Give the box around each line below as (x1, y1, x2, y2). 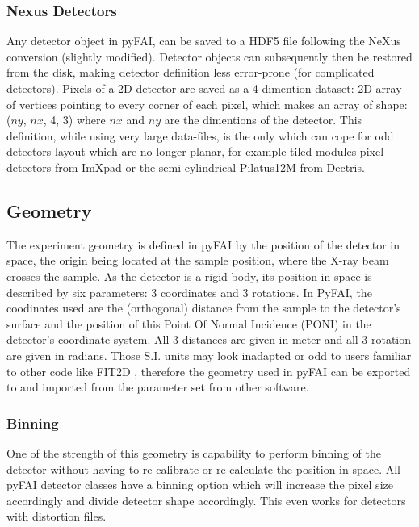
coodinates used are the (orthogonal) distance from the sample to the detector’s (6, 299, 401, 316)
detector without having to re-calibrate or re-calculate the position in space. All (6, 460, 401, 477)
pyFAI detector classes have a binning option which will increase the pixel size (6, 476, 393, 493)
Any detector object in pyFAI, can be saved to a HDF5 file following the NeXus (6, 32, 401, 49)
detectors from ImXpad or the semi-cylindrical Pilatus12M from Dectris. (6, 158, 365, 175)
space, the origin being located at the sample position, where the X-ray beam (6, 252, 389, 269)
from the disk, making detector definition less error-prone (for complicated (6, 64, 375, 81)
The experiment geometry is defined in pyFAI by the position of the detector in (6, 236, 400, 253)
